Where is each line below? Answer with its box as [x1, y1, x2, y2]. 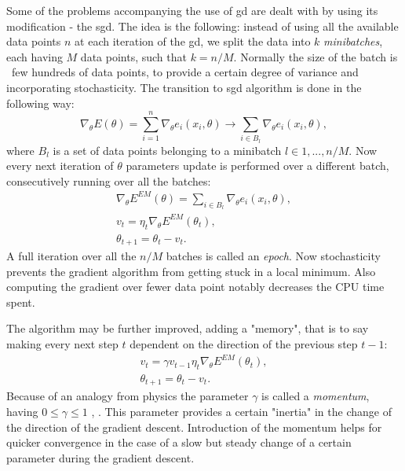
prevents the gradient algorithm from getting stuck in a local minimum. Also [6, 263, 376, 279]
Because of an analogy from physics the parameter [6, 388, 249, 404]
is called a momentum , [261, 388, 370, 404]
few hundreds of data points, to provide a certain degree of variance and [11, 64, 359, 80]
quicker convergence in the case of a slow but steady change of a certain [6, 434, 352, 451]
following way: [6, 94, 75, 111]
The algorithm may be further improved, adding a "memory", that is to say [6, 320, 369, 337]
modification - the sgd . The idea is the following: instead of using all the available [6, 17, 399, 34]
